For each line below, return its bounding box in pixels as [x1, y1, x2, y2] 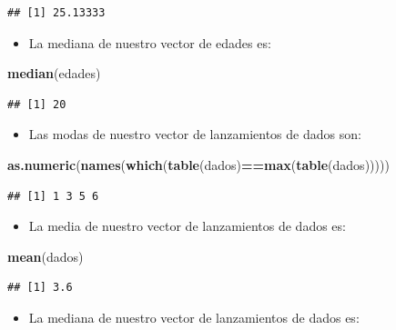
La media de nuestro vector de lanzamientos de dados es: [28, 216, 346, 235]
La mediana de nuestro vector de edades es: [28, 33, 271, 52]
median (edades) [7, 64, 101, 83]
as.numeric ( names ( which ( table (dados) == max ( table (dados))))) [7, 155, 390, 174]
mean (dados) [7, 246, 84, 265]
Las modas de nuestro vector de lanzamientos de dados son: [28, 125, 361, 144]
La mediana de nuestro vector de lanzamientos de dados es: [28, 307, 360, 326]
